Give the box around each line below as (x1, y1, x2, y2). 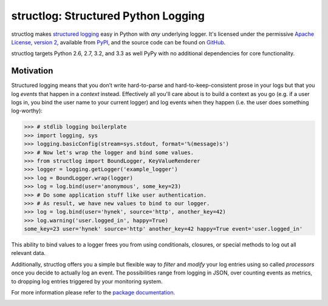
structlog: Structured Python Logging (11, 9, 205, 22)
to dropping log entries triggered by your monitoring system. (11, 277, 163, 285)
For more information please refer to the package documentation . (11, 289, 176, 296)
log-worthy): (11, 107, 43, 115)
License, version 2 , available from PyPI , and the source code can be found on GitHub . (11, 38, 226, 46)
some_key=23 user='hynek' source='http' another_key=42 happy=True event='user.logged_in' (24, 225, 303, 233)
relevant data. (11, 250, 46, 257)
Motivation (11, 66, 53, 76)
